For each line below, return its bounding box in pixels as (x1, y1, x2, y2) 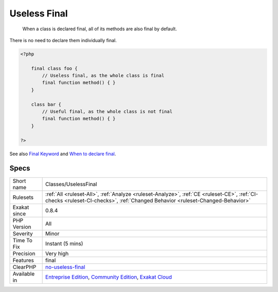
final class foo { (31, 65, 78, 71)
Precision (12, 250, 36, 257)
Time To (12, 236, 33, 244)
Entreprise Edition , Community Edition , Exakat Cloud (45, 273, 172, 280)
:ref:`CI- (239, 190, 258, 197)
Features (12, 257, 34, 264)
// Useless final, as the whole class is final (42, 72, 165, 79)
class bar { (31, 101, 62, 107)
